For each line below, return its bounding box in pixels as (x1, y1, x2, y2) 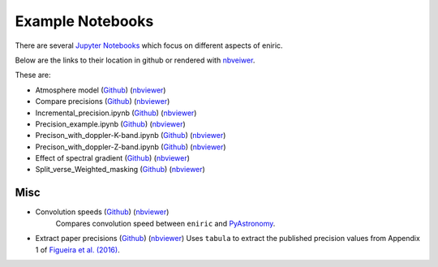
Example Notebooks (15, 12, 154, 30)
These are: (15, 70, 52, 80)
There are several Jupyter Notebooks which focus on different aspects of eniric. (15, 41, 283, 50)
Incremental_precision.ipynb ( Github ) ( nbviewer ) (35, 108, 197, 118)
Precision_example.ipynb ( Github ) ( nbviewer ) (35, 118, 186, 129)
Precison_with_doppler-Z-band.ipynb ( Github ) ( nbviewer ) (35, 142, 226, 152)
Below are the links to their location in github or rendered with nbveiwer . (15, 55, 255, 65)
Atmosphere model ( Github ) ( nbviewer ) (35, 85, 166, 95)
